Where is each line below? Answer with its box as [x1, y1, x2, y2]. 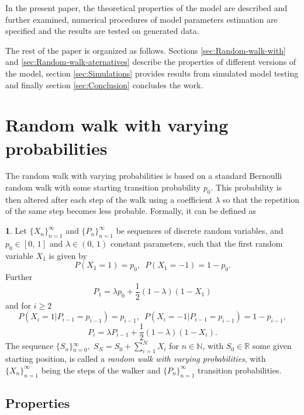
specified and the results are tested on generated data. [5, 25, 199, 37]
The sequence [5, 340, 54, 352]
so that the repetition [222, 193, 300, 205]
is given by [49, 249, 87, 261]
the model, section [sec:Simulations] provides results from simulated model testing [5, 67, 299, 79]
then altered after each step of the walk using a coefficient [5, 193, 213, 205]
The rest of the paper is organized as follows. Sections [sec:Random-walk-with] [5, 44, 286, 56]
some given [252, 340, 292, 352]
